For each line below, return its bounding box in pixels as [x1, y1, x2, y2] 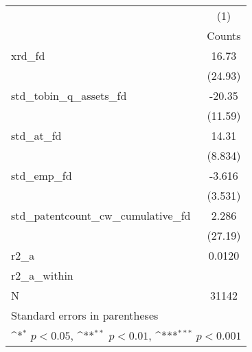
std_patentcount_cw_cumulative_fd [11, 207, 191, 223]
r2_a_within [11, 267, 73, 283]
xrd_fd [11, 48, 45, 63]
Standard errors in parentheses [11, 307, 159, 323]
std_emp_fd [11, 167, 72, 183]
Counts [207, 28, 241, 43]
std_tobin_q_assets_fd [11, 87, 127, 103]
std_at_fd [11, 127, 62, 143]
